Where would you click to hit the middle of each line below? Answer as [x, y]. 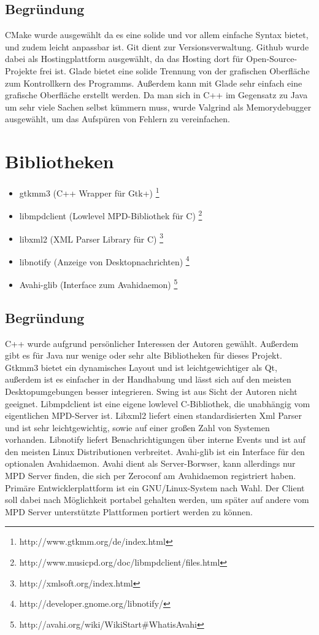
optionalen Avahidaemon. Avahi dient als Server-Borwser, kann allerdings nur [150, 463]
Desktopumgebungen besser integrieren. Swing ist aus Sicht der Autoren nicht [151, 391]
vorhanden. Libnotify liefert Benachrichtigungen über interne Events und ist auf [155, 439]
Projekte [21, 70]
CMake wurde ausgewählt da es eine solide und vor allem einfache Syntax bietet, [157, 35]
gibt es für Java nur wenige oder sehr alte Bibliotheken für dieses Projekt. [144, 355]
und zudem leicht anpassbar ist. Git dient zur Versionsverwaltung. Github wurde [157, 46]
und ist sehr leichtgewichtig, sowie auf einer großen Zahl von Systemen [137, 427]
